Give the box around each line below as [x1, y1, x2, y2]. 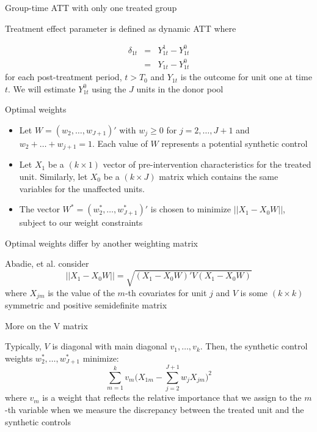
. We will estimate [8, 82, 76, 95]
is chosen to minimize [150, 203, 231, 215]
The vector [19, 203, 60, 215]
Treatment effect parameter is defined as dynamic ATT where [5, 21, 236, 34]
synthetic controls [5, 415, 71, 428]
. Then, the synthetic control [200, 340, 308, 352]
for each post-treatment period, [5, 70, 122, 83]
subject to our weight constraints [19, 216, 143, 229]
